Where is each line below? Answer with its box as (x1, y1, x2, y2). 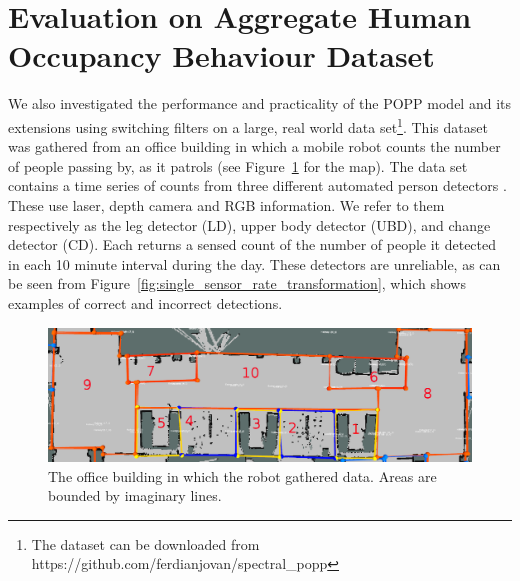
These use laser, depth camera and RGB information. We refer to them (8, 194, 445, 215)
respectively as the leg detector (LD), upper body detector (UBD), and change (8, 214, 491, 235)
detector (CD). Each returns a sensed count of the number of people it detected (8, 234, 497, 255)
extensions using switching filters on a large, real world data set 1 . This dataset (8, 113, 488, 137)
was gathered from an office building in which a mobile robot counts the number (8, 136, 501, 157)
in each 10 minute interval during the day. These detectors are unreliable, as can (8, 253, 501, 274)
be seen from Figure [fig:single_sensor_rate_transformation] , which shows (8, 273, 466, 294)
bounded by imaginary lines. (48, 485, 222, 506)
